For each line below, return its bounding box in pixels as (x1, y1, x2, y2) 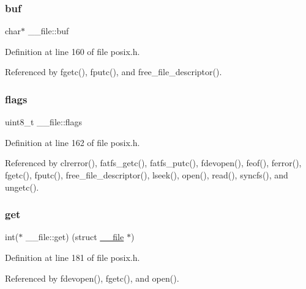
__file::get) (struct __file (25, 230, 124, 243)
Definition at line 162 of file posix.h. (5, 136, 140, 148)
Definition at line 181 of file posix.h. (5, 251, 140, 263)
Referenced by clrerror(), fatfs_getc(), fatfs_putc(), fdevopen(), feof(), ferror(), (5, 156, 302, 169)
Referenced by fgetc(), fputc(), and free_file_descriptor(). (5, 65, 222, 78)
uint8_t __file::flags (5, 115, 83, 128)
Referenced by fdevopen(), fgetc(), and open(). (5, 271, 179, 284)
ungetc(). (5, 180, 39, 193)
